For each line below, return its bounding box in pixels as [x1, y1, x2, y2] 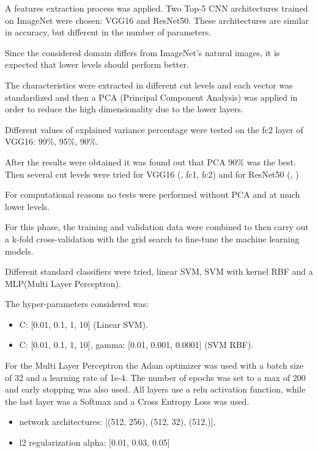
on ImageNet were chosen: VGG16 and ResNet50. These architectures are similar [5, 13, 309, 26]
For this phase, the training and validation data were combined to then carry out [5, 220, 309, 233]
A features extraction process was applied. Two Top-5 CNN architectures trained [5, 2, 308, 14]
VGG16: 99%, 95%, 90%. [5, 135, 98, 148]
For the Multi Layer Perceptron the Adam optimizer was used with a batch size [5, 359, 304, 372]
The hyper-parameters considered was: [5, 297, 149, 310]
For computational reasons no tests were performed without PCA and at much [5, 188, 300, 201]
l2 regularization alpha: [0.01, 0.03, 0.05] [19, 436, 170, 449]
